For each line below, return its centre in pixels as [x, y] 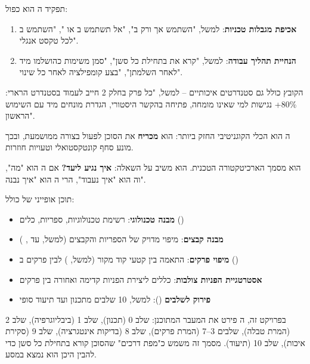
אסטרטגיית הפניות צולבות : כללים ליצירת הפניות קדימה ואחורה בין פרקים [141, 279]
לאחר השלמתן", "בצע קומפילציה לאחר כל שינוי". [101, 72]
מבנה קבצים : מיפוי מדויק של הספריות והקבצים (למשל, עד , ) [121, 239]
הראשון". [20, 115]
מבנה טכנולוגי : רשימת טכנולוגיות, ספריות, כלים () [102, 219]
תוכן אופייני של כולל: [40, 199]
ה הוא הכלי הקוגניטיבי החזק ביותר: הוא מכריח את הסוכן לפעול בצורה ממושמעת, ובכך [148, 135]
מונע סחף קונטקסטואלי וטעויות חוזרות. [69, 147]
